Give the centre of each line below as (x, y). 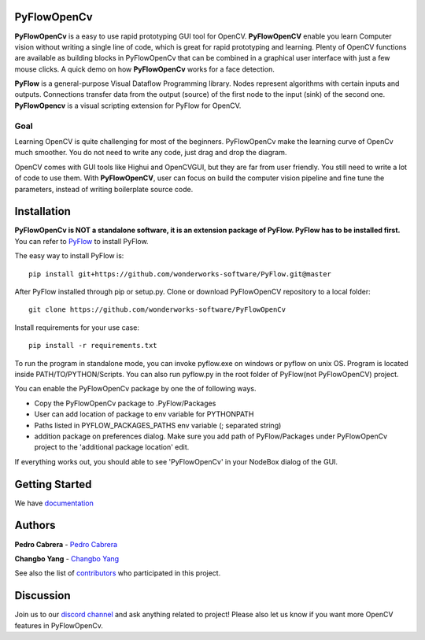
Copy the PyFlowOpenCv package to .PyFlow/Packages (125, 403)
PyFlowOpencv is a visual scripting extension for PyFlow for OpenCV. (128, 105)
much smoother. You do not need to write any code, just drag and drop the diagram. (151, 153)
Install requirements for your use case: (77, 327)
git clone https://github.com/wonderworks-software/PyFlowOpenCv (157, 310)
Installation (42, 211)
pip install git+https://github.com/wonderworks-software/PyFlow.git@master (180, 274)
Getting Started (53, 484)
